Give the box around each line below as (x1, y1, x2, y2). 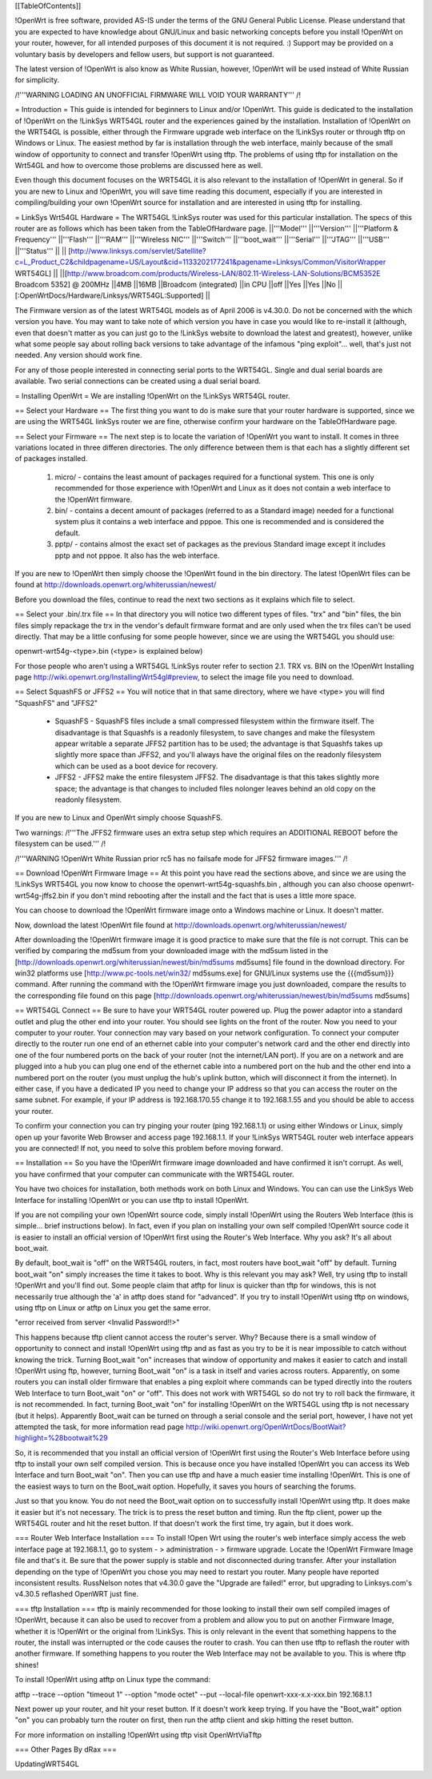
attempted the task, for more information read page (14, 1421, 184, 1432)
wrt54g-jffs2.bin (14, 891, 69, 900)
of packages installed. (14, 454, 88, 463)
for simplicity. (14, 75, 60, 85)
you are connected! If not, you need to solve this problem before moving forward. (14, 1143, 283, 1152)
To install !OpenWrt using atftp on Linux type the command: (14, 1675, 211, 1685)
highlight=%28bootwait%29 (14, 1433, 108, 1443)
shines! (14, 1660, 39, 1669)
